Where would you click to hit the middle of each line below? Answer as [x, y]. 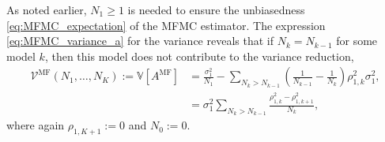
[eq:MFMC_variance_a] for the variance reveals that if [140, 41]
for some [357, 41]
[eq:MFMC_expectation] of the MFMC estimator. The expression [166, 25]
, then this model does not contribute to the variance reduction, [199, 56]
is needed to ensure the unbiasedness [216, 9]
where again [36, 125]
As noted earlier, [47, 9]
